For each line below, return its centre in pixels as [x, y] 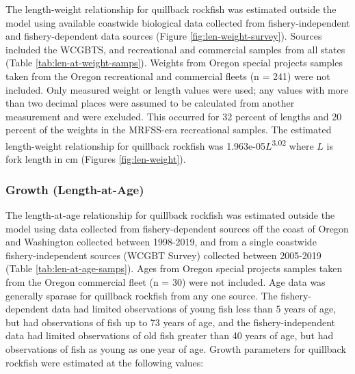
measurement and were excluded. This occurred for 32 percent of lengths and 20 [174, 116]
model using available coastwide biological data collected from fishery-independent [178, 22]
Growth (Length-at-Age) [75, 189]
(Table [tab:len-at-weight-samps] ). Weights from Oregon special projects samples [174, 63]
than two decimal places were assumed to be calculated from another [150, 103]
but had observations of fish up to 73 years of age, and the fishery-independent [170, 322]
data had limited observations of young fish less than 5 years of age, [194, 309]
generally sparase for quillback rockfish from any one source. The [142, 295]
